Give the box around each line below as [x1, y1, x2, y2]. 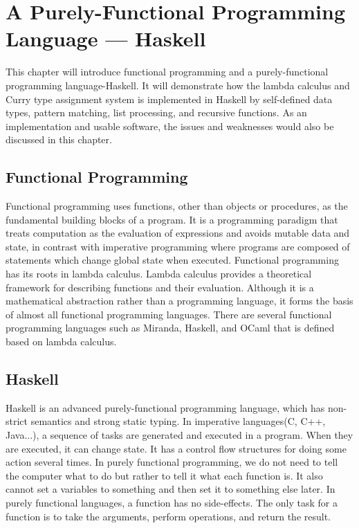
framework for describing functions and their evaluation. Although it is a [6, 280, 314, 294]
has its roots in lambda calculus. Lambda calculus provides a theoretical [6, 266, 312, 281]
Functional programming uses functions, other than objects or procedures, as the [6, 199, 348, 213]
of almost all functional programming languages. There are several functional [6, 307, 332, 321]
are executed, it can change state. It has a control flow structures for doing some [6, 441, 347, 455]
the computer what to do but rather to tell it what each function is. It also [6, 468, 323, 482]
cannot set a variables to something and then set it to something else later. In [6, 482, 335, 496]
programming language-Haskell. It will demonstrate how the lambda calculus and [6, 78, 350, 92]
